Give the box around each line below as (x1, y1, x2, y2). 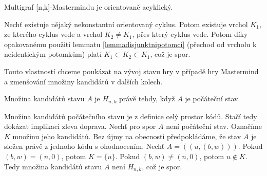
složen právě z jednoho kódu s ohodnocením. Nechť (4, 141, 165, 151)
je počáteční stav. (185, 93, 240, 104)
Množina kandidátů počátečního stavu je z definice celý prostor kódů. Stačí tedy (4, 111, 257, 121)
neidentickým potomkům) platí (4, 49, 102, 59)
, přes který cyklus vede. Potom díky (132, 29, 248, 39)
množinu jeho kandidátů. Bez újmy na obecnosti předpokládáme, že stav (12, 130, 241, 141)
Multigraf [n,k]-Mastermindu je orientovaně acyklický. (4, 2, 173, 12)
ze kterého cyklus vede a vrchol (4, 29, 103, 39)
